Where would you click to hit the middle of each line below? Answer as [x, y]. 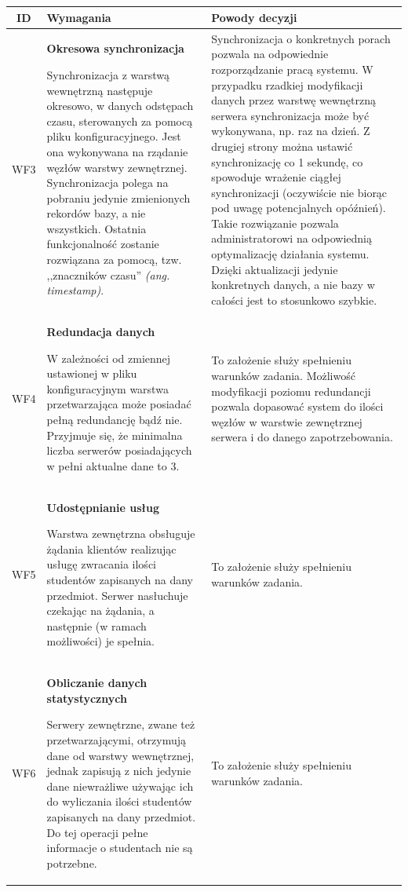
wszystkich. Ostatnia [97, 228]
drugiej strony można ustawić [282, 146]
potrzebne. [72, 863]
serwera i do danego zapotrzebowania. [302, 437]
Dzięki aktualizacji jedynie [275, 269]
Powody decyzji [254, 17]
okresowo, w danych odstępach [120, 106]
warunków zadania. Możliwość [283, 376]
